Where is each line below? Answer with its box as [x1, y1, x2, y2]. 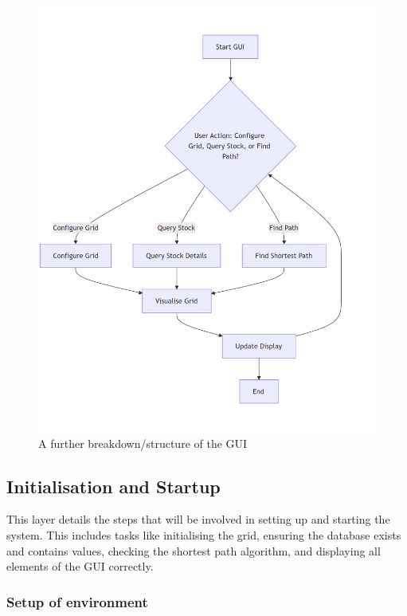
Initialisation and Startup [6, 473, 221, 498]
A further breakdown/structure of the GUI [38, 434, 248, 451]
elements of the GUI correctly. [6, 558, 154, 575]
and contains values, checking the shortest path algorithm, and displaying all [6, 542, 381, 559]
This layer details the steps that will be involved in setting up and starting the [6, 511, 390, 528]
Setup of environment [6, 591, 148, 611]
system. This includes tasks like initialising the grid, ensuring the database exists [6, 527, 401, 543]
